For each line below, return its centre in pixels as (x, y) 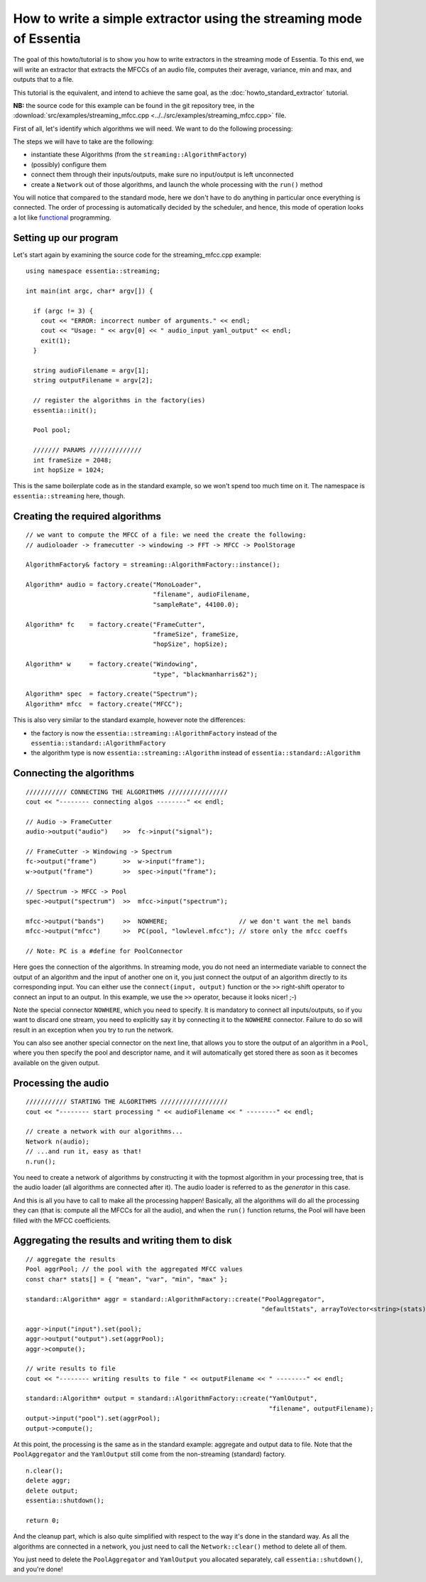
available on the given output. (56, 1062)
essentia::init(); (65, 410)
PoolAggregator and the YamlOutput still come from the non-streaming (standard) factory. (150, 1454)
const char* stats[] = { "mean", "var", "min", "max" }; (127, 1279)
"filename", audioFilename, (202, 594)
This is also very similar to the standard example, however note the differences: (129, 720)
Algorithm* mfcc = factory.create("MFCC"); (105, 704)
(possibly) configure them (69, 164)
